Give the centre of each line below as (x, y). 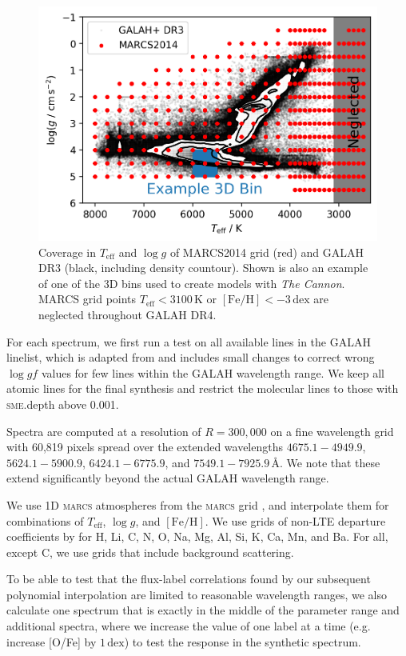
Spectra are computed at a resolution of (104, 431)
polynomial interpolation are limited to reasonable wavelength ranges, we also (197, 594)
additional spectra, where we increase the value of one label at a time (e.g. (189, 626)
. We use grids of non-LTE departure (295, 520)
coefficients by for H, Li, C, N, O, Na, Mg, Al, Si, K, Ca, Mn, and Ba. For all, (197, 536)
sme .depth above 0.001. (63, 404)
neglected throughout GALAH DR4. (127, 314)
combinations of (45, 520)
